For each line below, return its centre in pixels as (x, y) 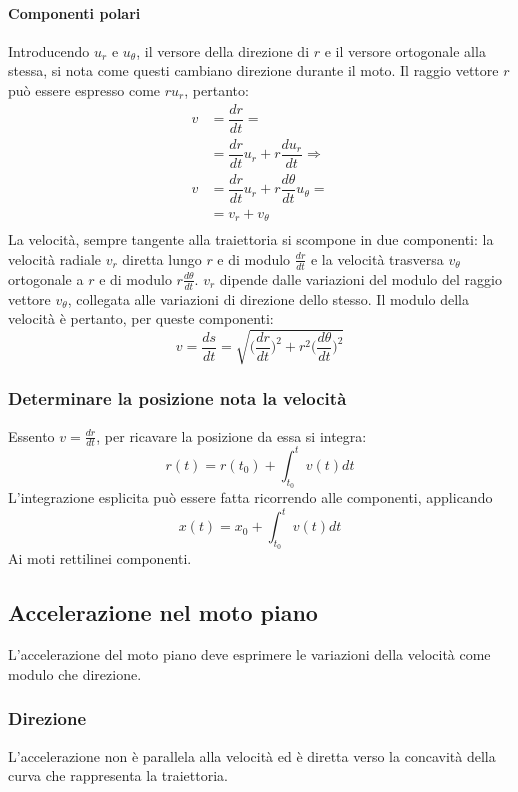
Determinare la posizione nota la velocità (177, 398)
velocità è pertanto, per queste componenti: (141, 318)
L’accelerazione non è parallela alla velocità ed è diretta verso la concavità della (252, 755)
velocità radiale (54, 258)
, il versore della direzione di (223, 50)
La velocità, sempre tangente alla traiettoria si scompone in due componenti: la (251, 239)
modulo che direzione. (75, 673)
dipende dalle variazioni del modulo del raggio (360, 278)
